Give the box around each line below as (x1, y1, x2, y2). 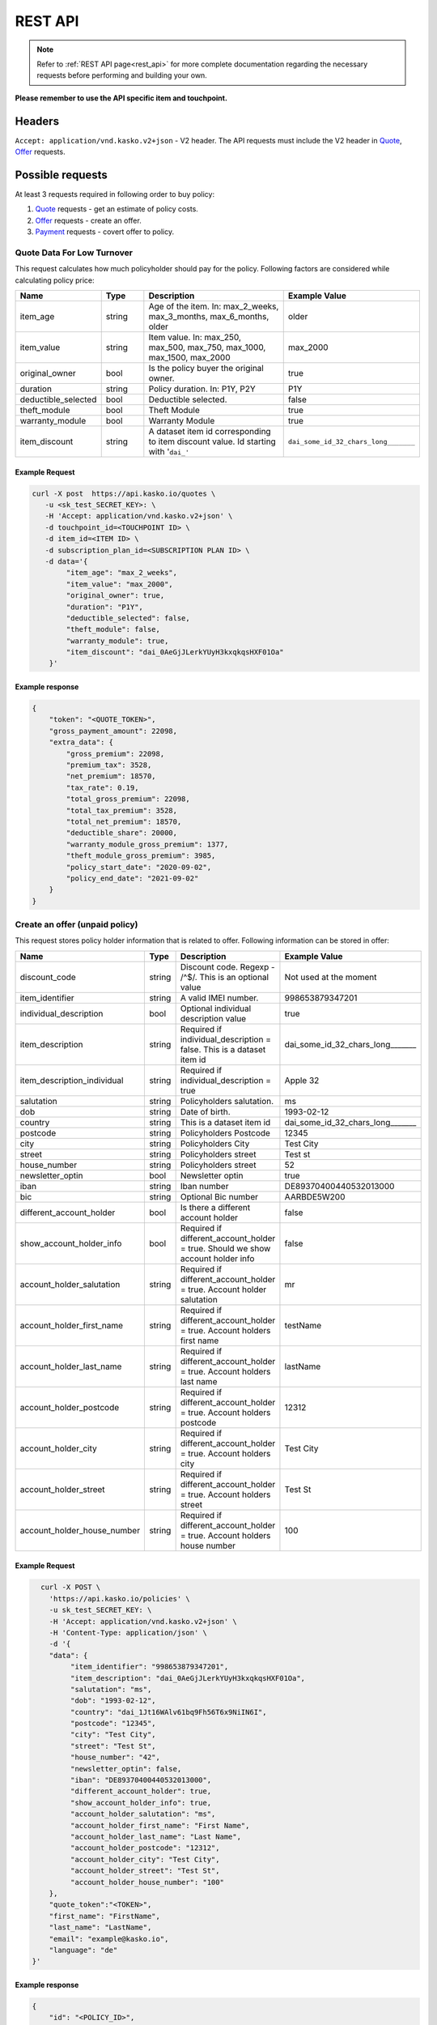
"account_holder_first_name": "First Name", (70, 1821, 250, 1830)
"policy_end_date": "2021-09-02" (66, 873, 199, 883)
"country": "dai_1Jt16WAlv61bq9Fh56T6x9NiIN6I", (70, 1707, 267, 1716)
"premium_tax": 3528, (66, 761, 152, 769)
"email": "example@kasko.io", (49, 1934, 169, 1943)
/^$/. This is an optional (180, 971, 269, 983)
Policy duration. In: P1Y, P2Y (148, 383, 257, 394)
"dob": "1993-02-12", (70, 1696, 157, 1705)
